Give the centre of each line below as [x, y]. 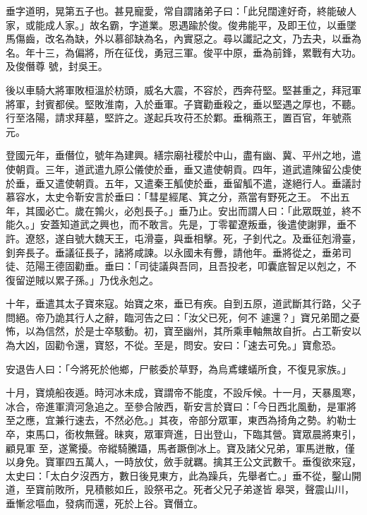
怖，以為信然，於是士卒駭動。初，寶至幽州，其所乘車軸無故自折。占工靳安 [179, 331]
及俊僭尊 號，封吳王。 [57, 66]
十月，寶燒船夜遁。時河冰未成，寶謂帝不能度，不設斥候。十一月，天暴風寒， [183, 392]
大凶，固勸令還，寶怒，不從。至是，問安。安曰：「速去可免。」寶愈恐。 [178, 345]
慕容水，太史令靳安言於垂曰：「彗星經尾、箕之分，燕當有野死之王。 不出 [173, 197]
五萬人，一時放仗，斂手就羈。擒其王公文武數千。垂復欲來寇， [218, 462]
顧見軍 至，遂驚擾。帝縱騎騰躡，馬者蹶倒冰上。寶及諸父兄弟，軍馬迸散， [175, 448]
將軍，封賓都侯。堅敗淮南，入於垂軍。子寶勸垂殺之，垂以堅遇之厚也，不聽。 [183, 103]
